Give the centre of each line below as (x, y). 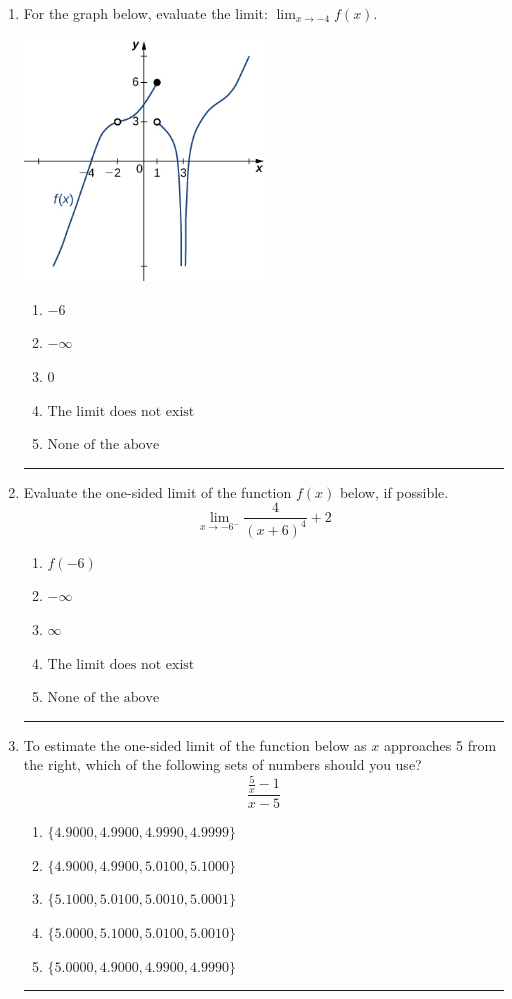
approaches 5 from (440, 744)
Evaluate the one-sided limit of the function (157, 491)
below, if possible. (394, 491)
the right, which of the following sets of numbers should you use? (222, 764)
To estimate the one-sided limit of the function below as (195, 744)
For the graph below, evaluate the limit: (145, 13)
